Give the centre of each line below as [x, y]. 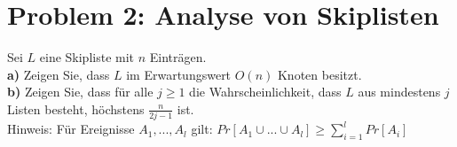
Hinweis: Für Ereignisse [71, 129]
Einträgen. [178, 57]
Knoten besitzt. [319, 74]
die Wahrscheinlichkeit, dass [265, 92]
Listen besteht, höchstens [76, 108]
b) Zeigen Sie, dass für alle [80, 92]
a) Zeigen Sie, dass [59, 74]
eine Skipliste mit [87, 57]
